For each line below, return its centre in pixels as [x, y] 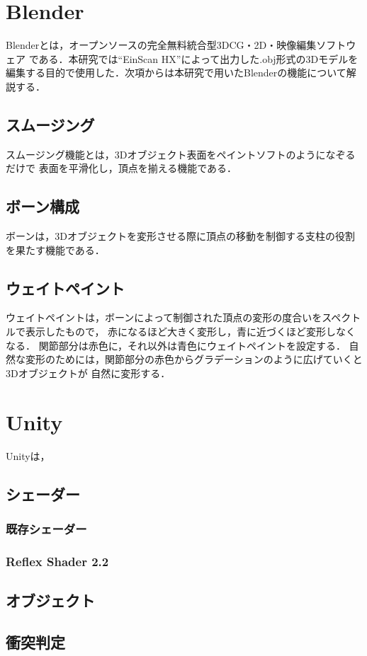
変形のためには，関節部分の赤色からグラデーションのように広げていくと [194, 359]
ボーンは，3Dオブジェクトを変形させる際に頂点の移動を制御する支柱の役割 [180, 236]
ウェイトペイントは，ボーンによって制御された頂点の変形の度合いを [164, 317]
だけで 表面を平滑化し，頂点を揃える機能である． [122, 168]
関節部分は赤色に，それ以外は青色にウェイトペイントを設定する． [192, 345]
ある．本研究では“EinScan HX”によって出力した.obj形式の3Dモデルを [198, 58]
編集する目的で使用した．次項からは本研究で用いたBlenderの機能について [176, 73]
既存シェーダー [46, 528]
